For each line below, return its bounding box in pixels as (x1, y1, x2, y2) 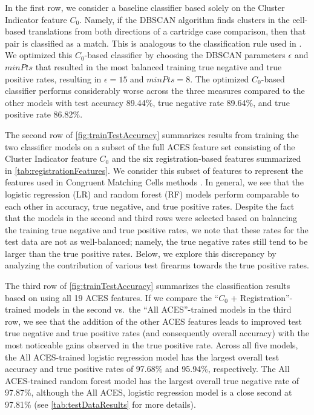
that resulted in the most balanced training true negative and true (35, 60, 282, 73)
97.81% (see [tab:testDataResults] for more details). (5, 398, 196, 410)
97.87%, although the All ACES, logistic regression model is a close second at (5, 386, 292, 399)
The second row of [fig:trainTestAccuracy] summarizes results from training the (5, 128, 299, 141)
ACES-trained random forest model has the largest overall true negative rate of (5, 374, 299, 387)
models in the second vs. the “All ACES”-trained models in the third (34, 303, 292, 316)
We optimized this (5, 48, 73, 61)
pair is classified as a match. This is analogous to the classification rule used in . (5, 36, 302, 49)
